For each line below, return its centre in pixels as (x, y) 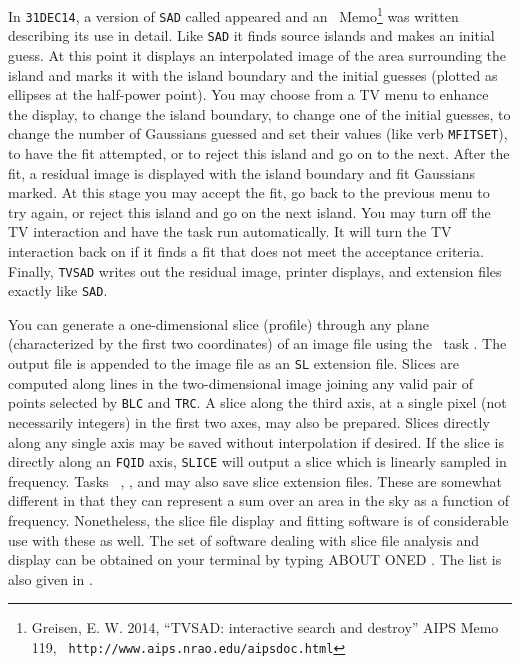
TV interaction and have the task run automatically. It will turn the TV (230, 231)
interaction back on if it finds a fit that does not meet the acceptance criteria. (246, 250)
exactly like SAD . (58, 290)
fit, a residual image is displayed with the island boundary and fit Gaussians (242, 172)
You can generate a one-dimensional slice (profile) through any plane (219, 323)
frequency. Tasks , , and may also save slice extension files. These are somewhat (255, 480)
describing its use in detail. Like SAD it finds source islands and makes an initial (251, 35)
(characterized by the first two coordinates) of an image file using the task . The (257, 343)
